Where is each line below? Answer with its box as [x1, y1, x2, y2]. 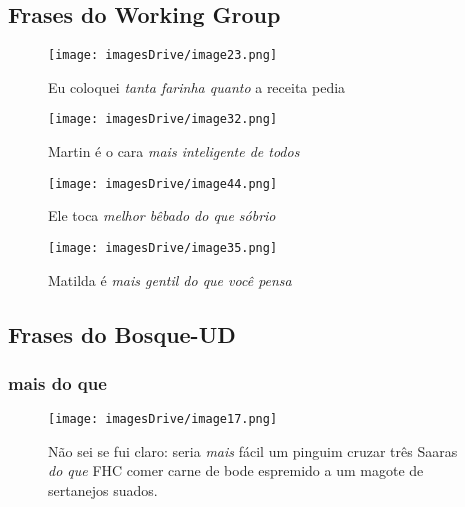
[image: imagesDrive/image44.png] [48, 176, 278, 191]
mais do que [8, 370, 107, 395]
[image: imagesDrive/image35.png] [48, 240, 278, 255]
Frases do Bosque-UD [8, 318, 236, 349]
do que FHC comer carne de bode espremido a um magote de [48, 460, 424, 481]
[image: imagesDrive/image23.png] [48, 48, 278, 63]
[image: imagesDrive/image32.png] [48, 112, 278, 127]
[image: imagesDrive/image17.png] [48, 412, 278, 427]
